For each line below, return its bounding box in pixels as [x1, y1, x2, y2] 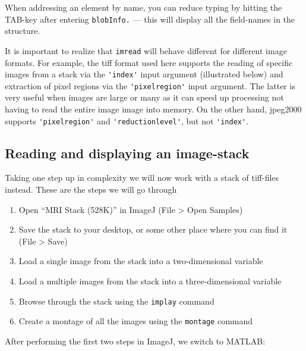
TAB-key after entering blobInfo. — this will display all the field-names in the [5, 12, 295, 25]
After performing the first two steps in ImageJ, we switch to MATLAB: [5, 334, 266, 347]
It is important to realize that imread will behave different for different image [5, 44, 287, 57]
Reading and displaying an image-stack [5, 143, 250, 162]
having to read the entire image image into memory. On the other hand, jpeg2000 [5, 103, 302, 115]
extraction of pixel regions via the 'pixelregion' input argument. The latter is [5, 79, 295, 92]
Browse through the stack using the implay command [18, 294, 214, 307]
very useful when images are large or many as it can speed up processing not [5, 91, 284, 104]
